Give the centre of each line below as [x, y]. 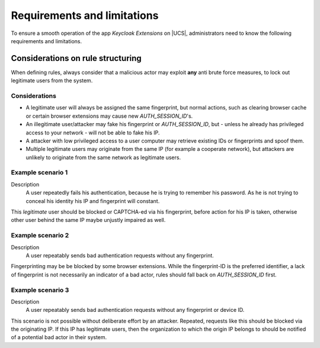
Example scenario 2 [40, 236]
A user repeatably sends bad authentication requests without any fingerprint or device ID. [135, 310]
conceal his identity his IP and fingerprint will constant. [93, 201]
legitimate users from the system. [52, 80]
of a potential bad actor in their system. [59, 337]
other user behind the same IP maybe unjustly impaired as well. [88, 220]
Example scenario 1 [39, 173]
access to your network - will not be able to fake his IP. [93, 133]
